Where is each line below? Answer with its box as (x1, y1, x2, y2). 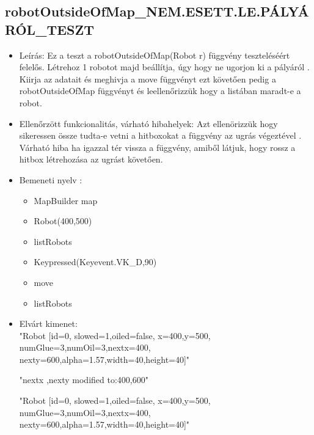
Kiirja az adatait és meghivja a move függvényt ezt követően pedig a (19, 72, 276, 85)
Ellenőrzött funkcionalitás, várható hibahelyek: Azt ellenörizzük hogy (19, 117, 278, 130)
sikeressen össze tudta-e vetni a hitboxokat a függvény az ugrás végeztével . (19, 129, 302, 142)
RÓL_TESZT (5, 20, 95, 38)
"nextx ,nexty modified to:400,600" (19, 373, 148, 386)
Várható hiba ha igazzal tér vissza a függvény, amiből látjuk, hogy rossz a (19, 141, 296, 153)
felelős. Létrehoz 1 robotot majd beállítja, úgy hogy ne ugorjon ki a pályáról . (19, 60, 310, 73)
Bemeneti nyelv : (19, 173, 82, 186)
